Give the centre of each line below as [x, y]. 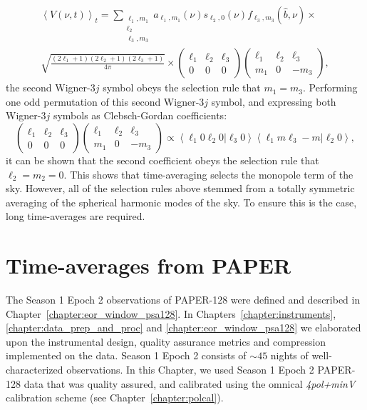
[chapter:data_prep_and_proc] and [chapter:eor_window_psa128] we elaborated [183, 327]
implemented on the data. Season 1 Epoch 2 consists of [126, 355]
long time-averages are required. [76, 216]
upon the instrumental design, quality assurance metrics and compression [166, 341]
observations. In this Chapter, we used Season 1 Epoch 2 [190, 369]
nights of [289, 355]
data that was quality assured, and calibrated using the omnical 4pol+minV [190, 383]
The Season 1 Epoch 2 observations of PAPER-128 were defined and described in [183, 299]
